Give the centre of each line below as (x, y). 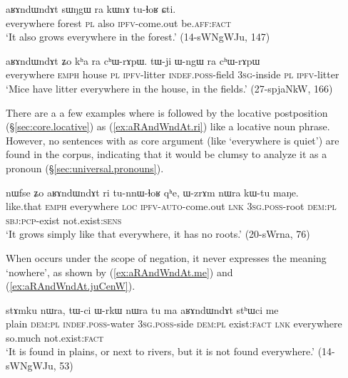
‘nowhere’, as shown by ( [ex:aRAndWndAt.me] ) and (119, 272)
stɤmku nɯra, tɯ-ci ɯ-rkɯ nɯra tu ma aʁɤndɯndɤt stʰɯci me (142, 309)
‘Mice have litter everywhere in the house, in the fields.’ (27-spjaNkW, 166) (169, 88)
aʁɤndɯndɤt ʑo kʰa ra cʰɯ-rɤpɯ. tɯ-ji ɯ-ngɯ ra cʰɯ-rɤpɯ (133, 60)
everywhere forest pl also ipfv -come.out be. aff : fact (119, 22)
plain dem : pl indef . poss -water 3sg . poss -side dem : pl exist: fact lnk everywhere (174, 324)
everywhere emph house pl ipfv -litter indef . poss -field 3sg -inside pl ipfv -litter (173, 74)
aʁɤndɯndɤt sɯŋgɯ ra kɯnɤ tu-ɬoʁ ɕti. (91, 9)
